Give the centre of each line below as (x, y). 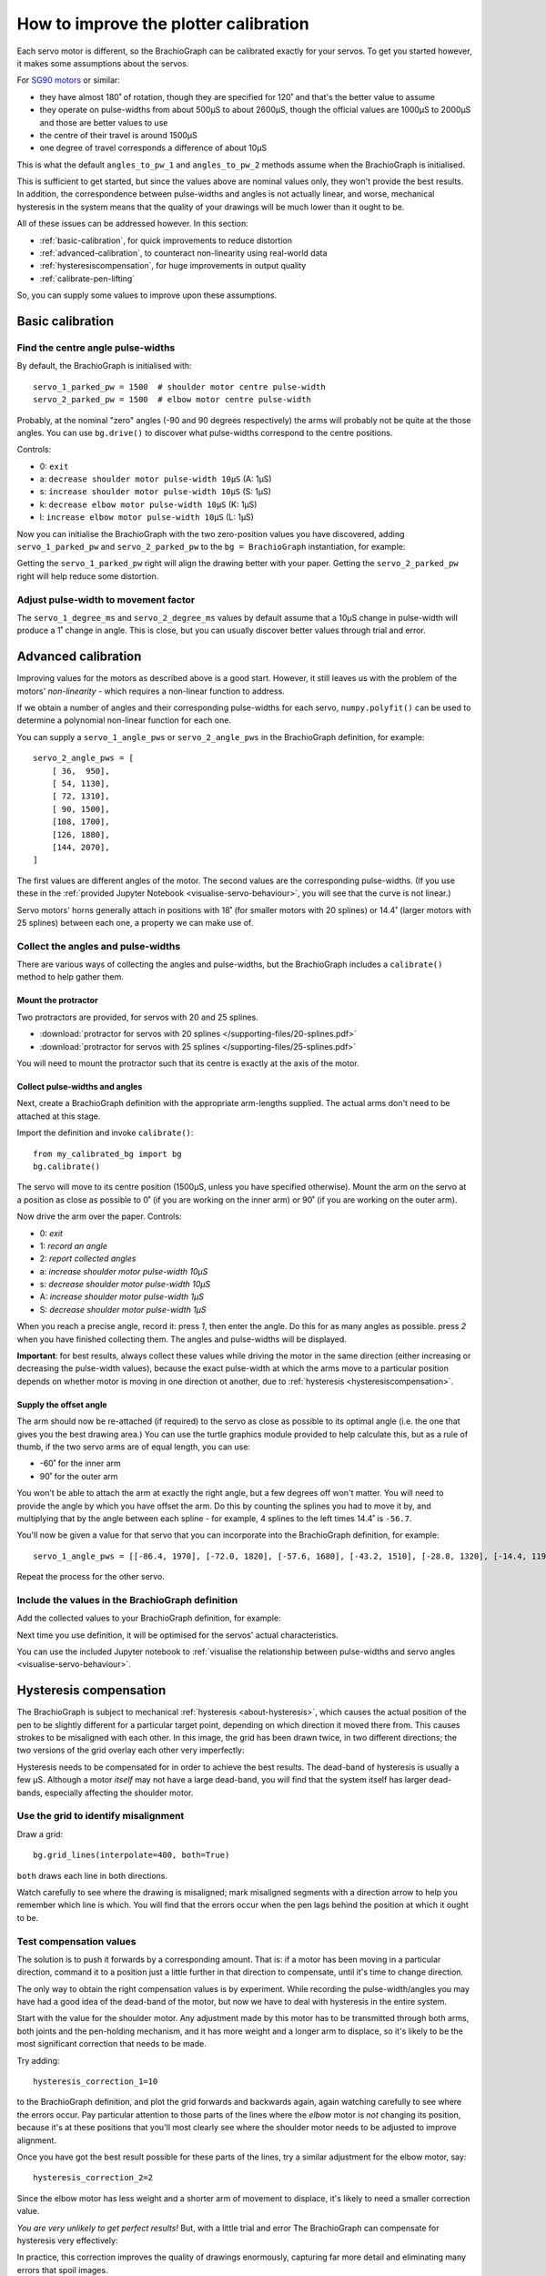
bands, (30, 1793)
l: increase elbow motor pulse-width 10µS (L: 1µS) (147, 517)
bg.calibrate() (67, 1166)
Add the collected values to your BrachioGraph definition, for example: (149, 1618)
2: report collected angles (88, 1259)
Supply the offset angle (62, 1404)
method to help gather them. (71, 977)
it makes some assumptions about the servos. (103, 63)
